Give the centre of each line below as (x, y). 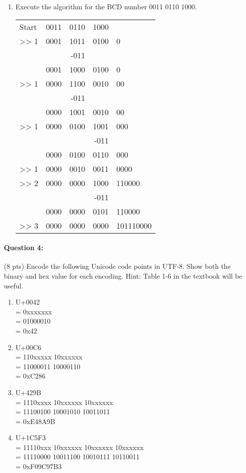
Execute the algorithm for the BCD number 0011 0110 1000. (106, 6)
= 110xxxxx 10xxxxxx (49, 357)
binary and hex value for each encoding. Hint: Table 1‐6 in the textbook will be (123, 275)
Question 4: (24, 248)
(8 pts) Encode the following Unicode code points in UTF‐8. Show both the (117, 266)
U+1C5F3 (31, 438)
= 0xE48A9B (35, 421)
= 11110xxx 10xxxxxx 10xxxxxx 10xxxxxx (79, 447)
